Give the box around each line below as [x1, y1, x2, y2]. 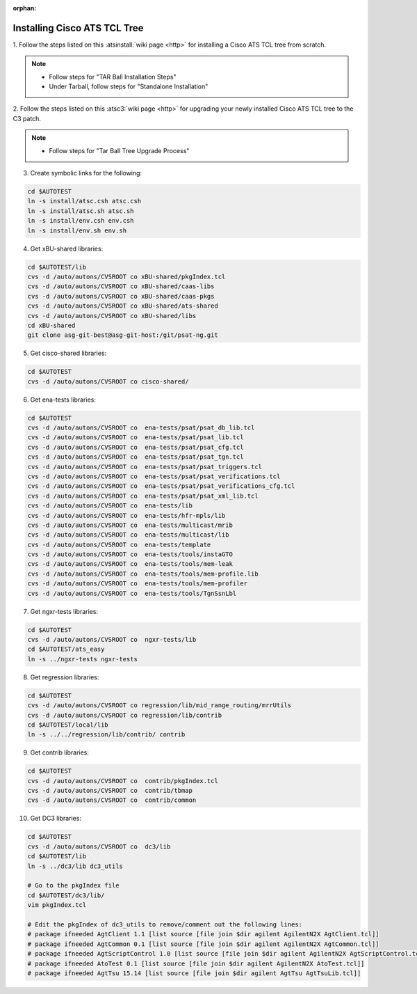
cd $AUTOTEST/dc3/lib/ [27, 891, 105, 899]
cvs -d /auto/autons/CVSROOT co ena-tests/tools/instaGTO [27, 551, 233, 558]
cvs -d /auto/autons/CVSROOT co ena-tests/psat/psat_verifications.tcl [27, 472, 281, 480]
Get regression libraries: [30, 672, 99, 681]
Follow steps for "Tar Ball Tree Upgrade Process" [49, 146, 190, 155]
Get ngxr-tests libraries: [30, 607, 99, 615]
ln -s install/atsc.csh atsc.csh [27, 197, 142, 205]
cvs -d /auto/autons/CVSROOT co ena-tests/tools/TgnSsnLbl [27, 589, 237, 597]
